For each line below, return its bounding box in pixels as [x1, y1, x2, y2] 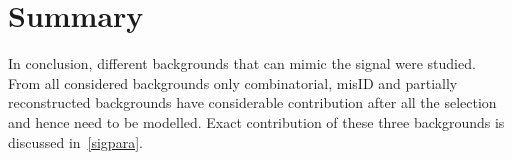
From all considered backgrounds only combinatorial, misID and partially [8, 72, 458, 93]
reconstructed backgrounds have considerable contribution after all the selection [8, 92, 497, 113]
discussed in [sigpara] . [8, 131, 143, 152]
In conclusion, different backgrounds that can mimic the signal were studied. [8, 53, 476, 74]
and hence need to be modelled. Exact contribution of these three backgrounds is [8, 111, 505, 132]
